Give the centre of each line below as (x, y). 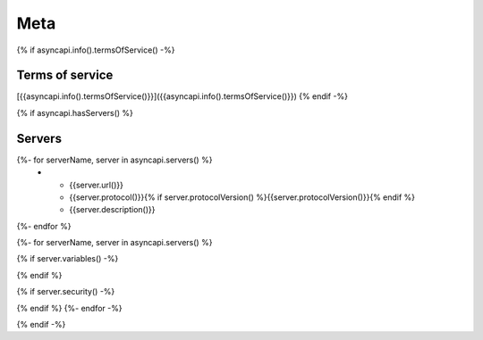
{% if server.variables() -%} (68, 259)
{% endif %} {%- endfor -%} (69, 308)
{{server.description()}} (112, 210)
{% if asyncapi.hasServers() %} (75, 112)
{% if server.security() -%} (66, 292)
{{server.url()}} (97, 185)
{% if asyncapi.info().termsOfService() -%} (96, 50)
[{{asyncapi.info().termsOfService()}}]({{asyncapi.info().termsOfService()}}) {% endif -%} (182, 96)
